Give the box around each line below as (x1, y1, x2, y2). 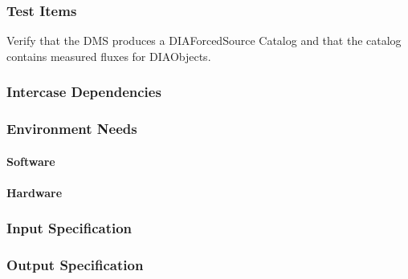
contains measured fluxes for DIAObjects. (6, 47, 211, 64)
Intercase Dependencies (6, 82, 161, 102)
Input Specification (6, 218, 133, 238)
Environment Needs (6, 119, 137, 139)
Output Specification (6, 255, 144, 275)
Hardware (6, 184, 63, 200)
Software (6, 152, 55, 169)
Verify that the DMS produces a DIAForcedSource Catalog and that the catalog (6, 32, 402, 49)
